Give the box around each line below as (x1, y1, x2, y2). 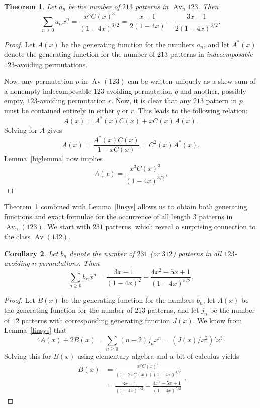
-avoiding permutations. (15, 59, 88, 69)
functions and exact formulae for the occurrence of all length (4, 211, 191, 221)
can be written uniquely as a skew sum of (128, 76, 256, 86)
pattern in (206, 95, 237, 106)
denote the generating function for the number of (4, 49, 155, 60)
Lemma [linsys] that (4, 325, 67, 335)
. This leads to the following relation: (134, 105, 248, 116)
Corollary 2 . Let (4, 248, 58, 258)
